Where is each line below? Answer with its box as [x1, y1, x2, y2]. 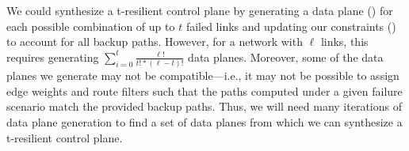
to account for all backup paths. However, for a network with [6, 33, 303, 50]
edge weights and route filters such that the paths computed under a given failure [6, 82, 403, 99]
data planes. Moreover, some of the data [188, 48, 384, 65]
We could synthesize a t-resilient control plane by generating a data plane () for [6, 2, 393, 18]
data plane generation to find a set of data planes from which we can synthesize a [6, 113, 403, 130]
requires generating [6, 48, 99, 65]
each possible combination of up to [6, 17, 175, 34]
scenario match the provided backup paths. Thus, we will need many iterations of [6, 98, 402, 115]
